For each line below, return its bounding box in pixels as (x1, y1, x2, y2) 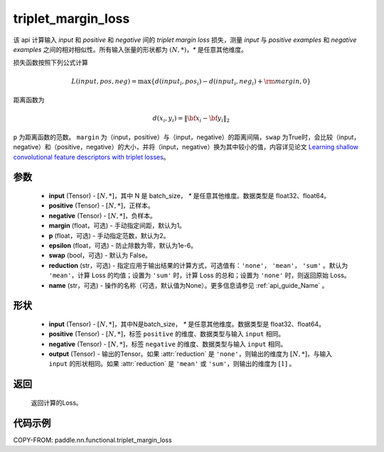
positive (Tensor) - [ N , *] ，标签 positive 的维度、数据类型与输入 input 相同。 (48, 330, 284, 338)
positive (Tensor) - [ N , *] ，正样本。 (48, 201, 154, 210)
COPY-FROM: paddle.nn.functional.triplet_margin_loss (13, 436, 172, 444)
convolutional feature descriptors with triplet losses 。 (13, 153, 170, 161)
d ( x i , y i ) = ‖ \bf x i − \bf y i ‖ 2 (152, 114, 230, 124)
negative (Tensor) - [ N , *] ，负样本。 (48, 211, 156, 220)
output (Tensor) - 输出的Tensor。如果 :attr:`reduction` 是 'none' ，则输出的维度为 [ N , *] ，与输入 (48, 350, 333, 358)
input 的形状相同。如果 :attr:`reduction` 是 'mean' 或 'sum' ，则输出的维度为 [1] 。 (48, 360, 296, 368)
